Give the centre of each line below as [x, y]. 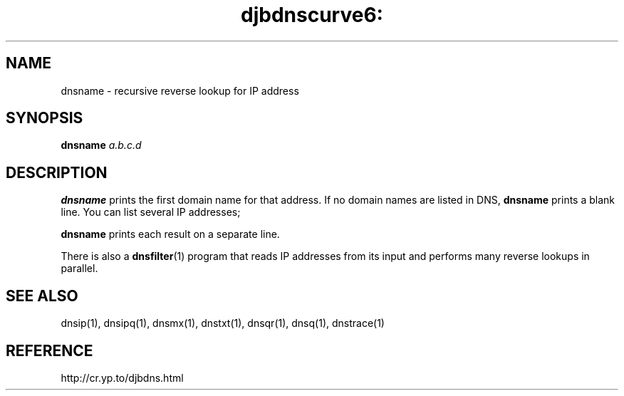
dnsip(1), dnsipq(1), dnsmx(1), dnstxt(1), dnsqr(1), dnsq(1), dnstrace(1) [223, 323]
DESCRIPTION [57, 172]
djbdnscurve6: [312, 15]
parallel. [79, 269]
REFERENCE [50, 350]
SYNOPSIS [45, 118]
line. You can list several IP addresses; [151, 212]
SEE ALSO [42, 296]
